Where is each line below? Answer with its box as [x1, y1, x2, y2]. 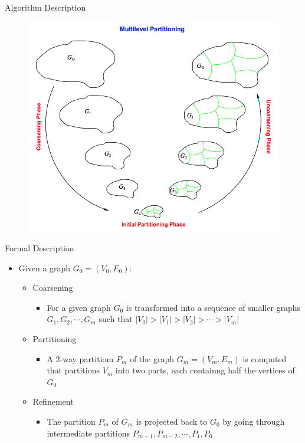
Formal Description [5, 242, 74, 254]
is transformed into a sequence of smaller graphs [126, 301, 301, 313]
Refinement [32, 395, 74, 408]
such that [99, 313, 133, 325]
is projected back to [136, 415, 208, 428]
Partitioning [32, 333, 77, 345]
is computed [242, 352, 287, 365]
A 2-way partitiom [47, 352, 114, 365]
